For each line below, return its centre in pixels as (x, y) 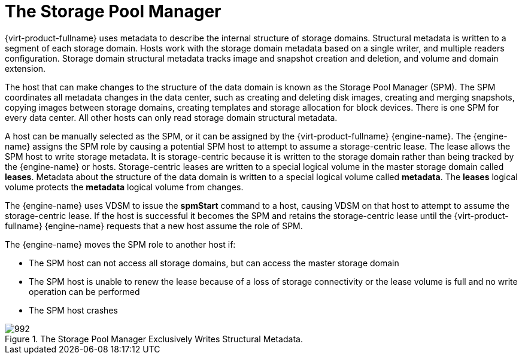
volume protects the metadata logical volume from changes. (124, 187)
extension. (25, 68)
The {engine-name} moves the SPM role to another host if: (120, 244)
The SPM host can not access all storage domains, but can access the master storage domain (214, 263)
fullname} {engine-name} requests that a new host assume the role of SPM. (154, 226)
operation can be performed (84, 291)
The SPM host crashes (73, 310)
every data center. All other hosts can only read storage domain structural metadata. (171, 117)
